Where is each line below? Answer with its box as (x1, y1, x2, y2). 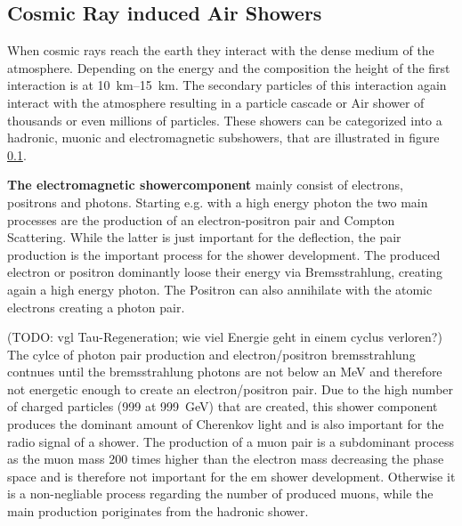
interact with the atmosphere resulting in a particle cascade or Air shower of (7, 93, 425, 111)
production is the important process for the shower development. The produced (7, 245, 441, 263)
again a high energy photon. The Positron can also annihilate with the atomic (7, 279, 433, 298)
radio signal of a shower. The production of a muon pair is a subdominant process (7, 432, 454, 450)
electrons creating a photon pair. (7, 297, 185, 316)
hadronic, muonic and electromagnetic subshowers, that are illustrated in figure (7, 128, 440, 147)
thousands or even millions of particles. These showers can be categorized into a (7, 110, 442, 129)
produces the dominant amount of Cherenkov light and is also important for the (7, 415, 444, 433)
